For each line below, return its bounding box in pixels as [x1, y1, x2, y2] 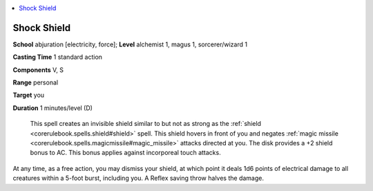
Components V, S [12, 66, 64, 74]
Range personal [12, 78, 59, 87]
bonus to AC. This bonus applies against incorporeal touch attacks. [30, 149, 221, 157]
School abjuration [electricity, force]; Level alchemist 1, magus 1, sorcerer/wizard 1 [12, 40, 248, 48]
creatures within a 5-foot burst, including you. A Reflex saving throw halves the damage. [12, 174, 264, 183]
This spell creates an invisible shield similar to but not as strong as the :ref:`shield [30, 120, 262, 128]
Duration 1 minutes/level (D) [12, 104, 93, 112]
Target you [12, 91, 45, 100]
